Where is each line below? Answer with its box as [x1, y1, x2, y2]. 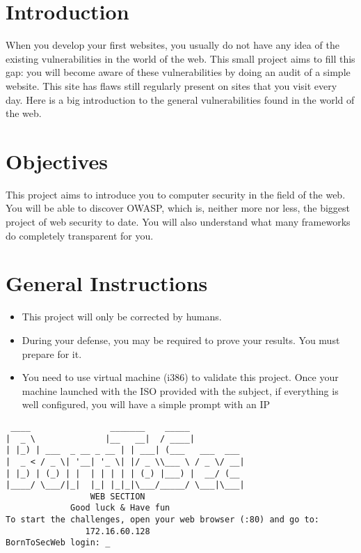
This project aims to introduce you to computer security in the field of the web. [6, 187, 346, 201]
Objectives [6, 146, 108, 175]
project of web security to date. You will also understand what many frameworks [6, 215, 351, 228]
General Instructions [6, 269, 208, 297]
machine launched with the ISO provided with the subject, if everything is [22, 383, 339, 398]
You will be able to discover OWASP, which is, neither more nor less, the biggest [6, 201, 350, 215]
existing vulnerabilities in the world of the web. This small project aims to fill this [6, 51, 355, 65]
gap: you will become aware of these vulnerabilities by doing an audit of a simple [6, 65, 351, 79]
